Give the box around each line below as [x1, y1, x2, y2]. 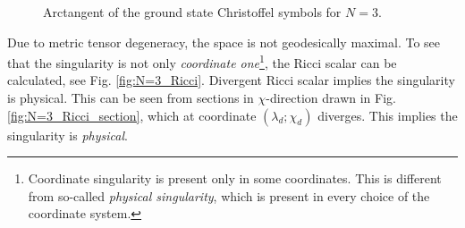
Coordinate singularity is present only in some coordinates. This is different [28, 169, 442, 188]
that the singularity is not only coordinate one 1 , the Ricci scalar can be [7, 51, 397, 72]
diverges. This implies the [317, 106, 458, 124]
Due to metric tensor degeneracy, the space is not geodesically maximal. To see [7, 32, 441, 51]
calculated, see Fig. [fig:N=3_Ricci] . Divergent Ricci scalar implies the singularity [7, 71, 455, 89]
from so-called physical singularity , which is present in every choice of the [28, 186, 430, 205]
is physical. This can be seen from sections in [7, 89, 254, 107]
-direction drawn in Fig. [266, 89, 396, 107]
